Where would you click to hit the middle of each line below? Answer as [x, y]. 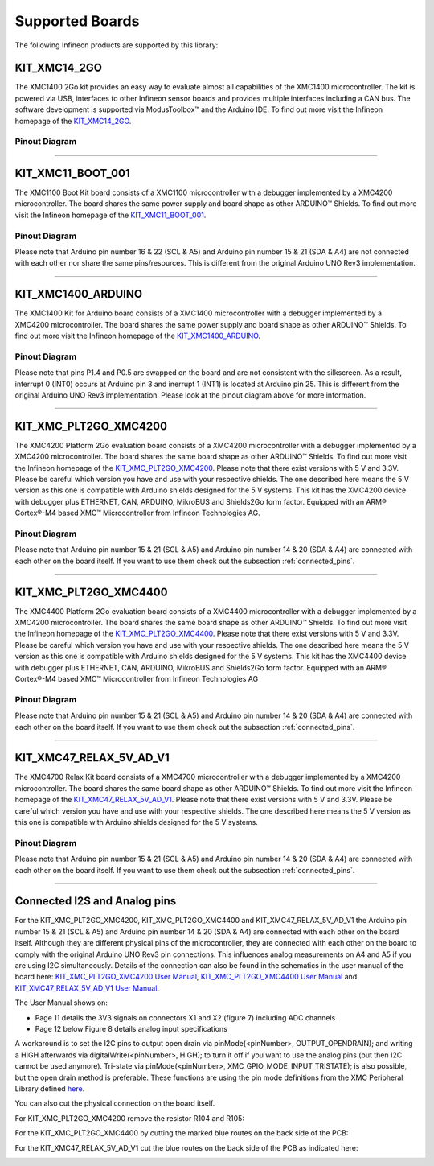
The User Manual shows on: [61, 1003]
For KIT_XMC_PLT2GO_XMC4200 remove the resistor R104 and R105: [130, 1118]
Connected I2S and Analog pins [96, 901]
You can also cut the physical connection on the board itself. [115, 1103]
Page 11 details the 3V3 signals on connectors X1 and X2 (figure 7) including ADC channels [185, 1017]
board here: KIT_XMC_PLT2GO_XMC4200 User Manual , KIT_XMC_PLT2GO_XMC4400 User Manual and [186, 977]
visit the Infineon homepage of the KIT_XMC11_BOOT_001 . [111, 215]
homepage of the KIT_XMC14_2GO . [73, 121]
